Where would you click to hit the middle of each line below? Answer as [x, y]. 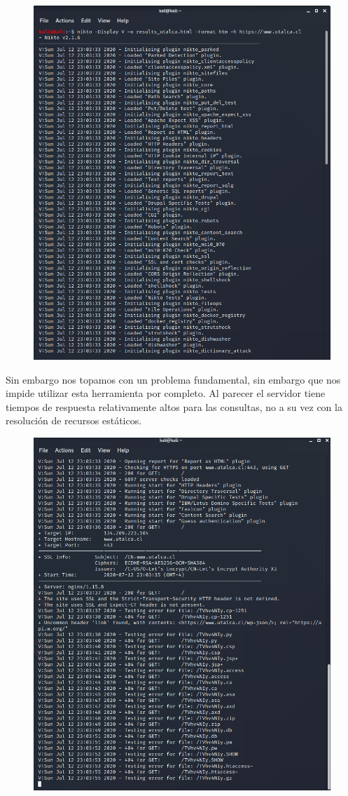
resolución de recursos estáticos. [74, 420]
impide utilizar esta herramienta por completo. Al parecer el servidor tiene [166, 393]
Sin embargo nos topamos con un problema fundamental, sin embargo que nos [173, 379]
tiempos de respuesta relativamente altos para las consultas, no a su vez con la [174, 406]
